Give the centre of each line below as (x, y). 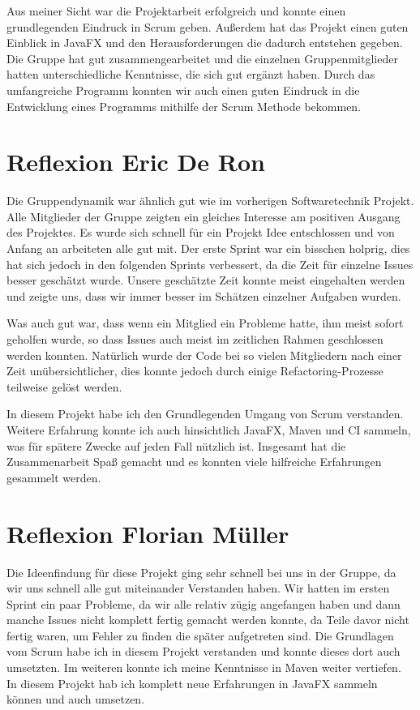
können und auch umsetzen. (76, 699)
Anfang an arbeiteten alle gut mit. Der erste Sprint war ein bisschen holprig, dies (208, 248)
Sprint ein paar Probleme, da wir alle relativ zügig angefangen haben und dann (204, 603)
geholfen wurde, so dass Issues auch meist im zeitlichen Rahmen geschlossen (195, 339)
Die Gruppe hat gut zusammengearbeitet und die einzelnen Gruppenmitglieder (202, 58)
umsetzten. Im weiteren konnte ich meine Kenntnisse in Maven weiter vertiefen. (204, 667)
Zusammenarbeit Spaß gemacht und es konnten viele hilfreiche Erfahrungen (194, 462)
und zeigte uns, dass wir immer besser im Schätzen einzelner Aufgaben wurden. (204, 295)
